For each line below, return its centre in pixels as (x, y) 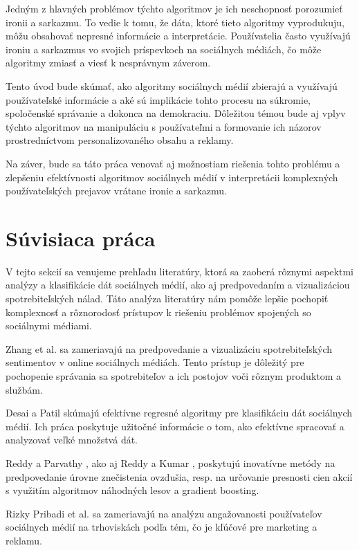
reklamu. (24, 540)
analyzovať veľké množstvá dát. (72, 440)
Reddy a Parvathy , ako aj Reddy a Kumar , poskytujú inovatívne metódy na (171, 462)
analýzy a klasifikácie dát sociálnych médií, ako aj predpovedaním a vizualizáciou (178, 285)
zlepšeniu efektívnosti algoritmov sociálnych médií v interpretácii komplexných (172, 177)
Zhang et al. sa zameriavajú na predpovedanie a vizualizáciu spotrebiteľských (169, 348)
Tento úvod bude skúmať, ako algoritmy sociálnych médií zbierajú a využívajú (172, 85)
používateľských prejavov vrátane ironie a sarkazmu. (116, 191)
